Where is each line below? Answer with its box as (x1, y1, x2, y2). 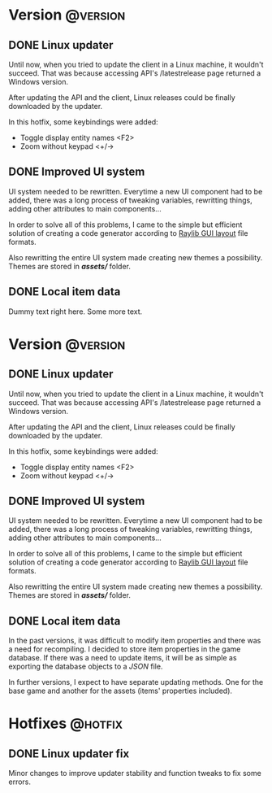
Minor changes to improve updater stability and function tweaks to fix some (8, 769, 261, 778)
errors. (8, 777, 31, 786)
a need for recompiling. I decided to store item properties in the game (8, 644, 241, 654)
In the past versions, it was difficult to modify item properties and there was (8, 636, 261, 646)
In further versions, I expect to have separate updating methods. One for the (8, 678, 264, 687)
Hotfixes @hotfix (8, 714, 123, 733)
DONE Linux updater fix (8, 747, 130, 760)
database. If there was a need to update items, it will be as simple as (8, 653, 237, 663)
